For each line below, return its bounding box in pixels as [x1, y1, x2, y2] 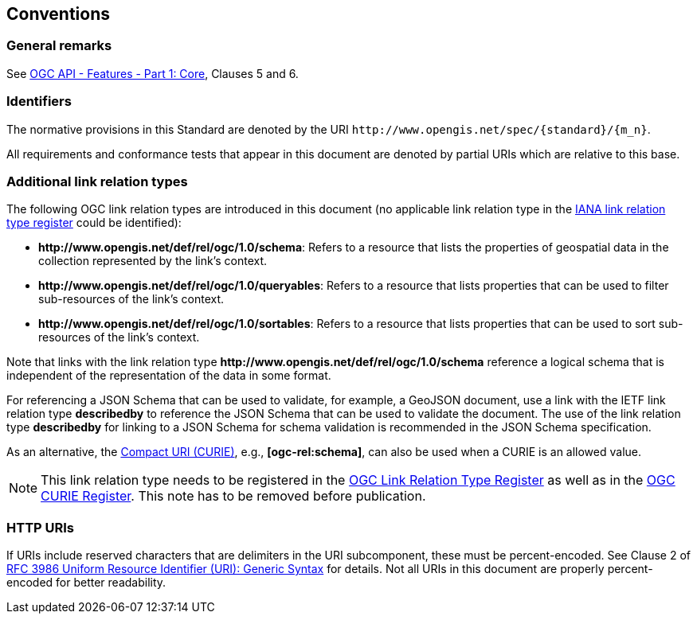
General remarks [6, 37, 112, 54]
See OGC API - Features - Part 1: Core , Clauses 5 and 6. [6, 66, 299, 80]
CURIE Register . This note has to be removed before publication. [41, 488, 426, 505]
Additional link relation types [6, 173, 188, 189]
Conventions [6, 4, 111, 24]
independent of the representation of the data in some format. [6, 368, 331, 383]
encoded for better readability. [6, 575, 166, 590]
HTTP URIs [6, 519, 75, 536]
